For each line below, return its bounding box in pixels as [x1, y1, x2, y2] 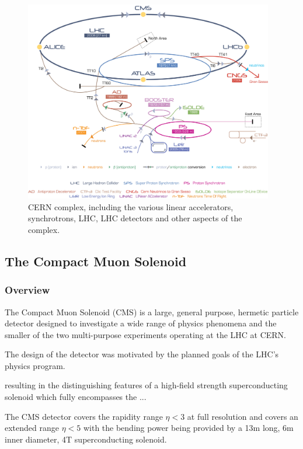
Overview [5, 283, 50, 297]
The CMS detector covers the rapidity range [5, 410, 163, 422]
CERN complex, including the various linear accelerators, [28, 200, 234, 213]
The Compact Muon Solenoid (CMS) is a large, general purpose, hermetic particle [5, 305, 299, 318]
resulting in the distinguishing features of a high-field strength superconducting [5, 379, 288, 391]
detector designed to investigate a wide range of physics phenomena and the [5, 317, 277, 329]
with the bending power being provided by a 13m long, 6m [83, 422, 294, 434]
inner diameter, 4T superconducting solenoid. [5, 433, 167, 445]
